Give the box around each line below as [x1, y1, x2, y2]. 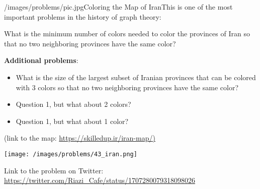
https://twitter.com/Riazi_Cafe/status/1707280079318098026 [4, 175, 196, 185]
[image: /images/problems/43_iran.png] [4, 150, 137, 158]
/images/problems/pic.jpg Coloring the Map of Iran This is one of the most [4, 2, 233, 12]
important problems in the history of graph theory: [4, 11, 161, 22]
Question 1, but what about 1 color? [16, 115, 129, 126]
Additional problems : [4, 55, 78, 66]
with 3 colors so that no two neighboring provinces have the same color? [16, 82, 238, 92]
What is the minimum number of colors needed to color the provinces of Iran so [4, 28, 250, 39]
